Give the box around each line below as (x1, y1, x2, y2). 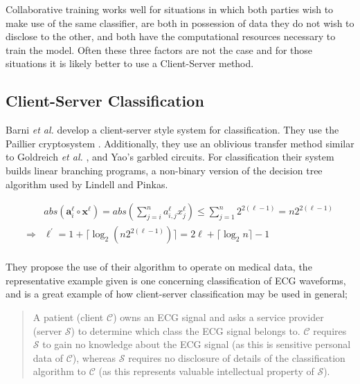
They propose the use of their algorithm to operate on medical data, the (6, 259, 312, 274)
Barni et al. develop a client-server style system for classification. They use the (6, 122, 339, 137)
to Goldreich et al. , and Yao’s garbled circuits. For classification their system (6, 149, 334, 164)
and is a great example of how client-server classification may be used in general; (6, 286, 348, 301)
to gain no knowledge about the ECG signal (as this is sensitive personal (42, 337, 351, 351)
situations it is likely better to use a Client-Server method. (6, 56, 254, 71)
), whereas (72, 350, 116, 365)
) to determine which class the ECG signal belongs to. (71, 323, 300, 338)
